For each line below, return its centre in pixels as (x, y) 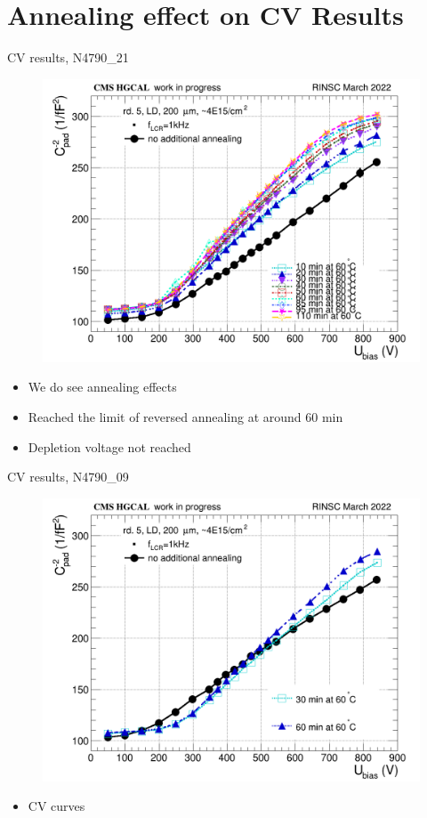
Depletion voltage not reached (109, 446)
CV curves (56, 806)
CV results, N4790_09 (68, 477)
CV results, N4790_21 (68, 57)
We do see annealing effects (102, 387)
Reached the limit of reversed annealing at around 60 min (185, 416)
